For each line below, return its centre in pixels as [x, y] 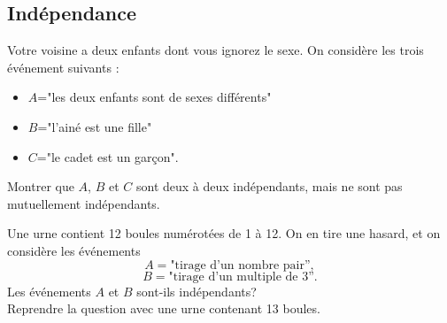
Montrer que [41, 186]
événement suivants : [63, 67]
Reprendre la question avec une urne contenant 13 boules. [164, 308]
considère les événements [74, 250]
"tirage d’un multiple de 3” [241, 277]
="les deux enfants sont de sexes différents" [154, 97]
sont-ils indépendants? [197, 291]
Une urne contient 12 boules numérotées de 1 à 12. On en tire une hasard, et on [224, 233]
